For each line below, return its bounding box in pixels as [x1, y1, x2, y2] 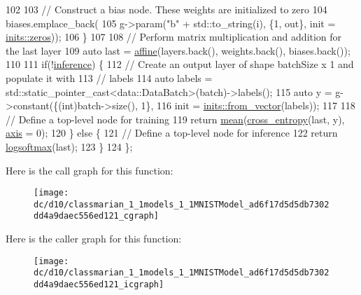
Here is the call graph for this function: [6, 163, 174, 177]
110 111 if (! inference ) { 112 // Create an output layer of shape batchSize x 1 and [6, 57, 354, 71]
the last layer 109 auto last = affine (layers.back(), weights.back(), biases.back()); [6, 43, 351, 57]
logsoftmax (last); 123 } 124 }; [6, 139, 133, 153]
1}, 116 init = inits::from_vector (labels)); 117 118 [141, 98, 355, 113]
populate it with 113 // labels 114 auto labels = [6, 70, 213, 85]
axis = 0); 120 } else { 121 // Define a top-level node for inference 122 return [6, 125, 338, 140]
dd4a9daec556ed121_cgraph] [34, 211, 159, 221]
